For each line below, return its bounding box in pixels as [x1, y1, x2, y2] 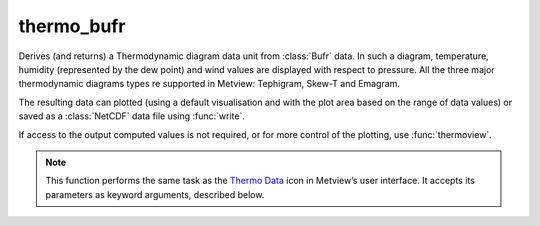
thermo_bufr [18, 15, 126, 37]
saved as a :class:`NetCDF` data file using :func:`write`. [18, 110, 245, 122]
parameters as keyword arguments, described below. [45, 188, 265, 200]
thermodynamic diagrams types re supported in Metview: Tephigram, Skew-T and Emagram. [18, 78, 400, 90]
